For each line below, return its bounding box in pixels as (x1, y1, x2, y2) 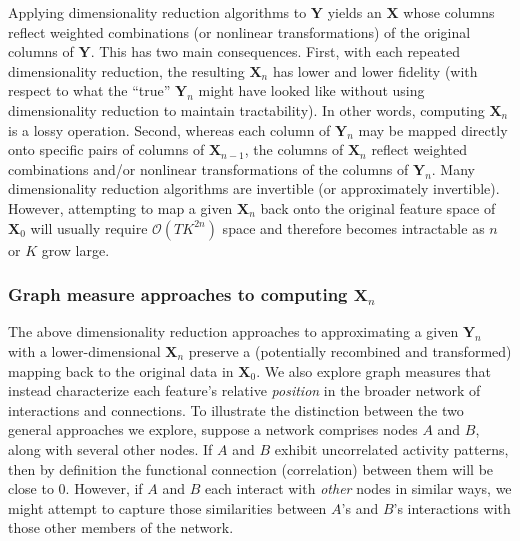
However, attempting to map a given (8, 197, 233, 218)
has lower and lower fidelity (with (272, 60, 478, 81)
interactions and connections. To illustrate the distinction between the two (8, 399, 464, 420)
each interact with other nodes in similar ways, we (205, 478, 512, 499)
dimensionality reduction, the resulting (8, 60, 245, 81)
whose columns (403, 2, 495, 22)
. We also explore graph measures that (256, 360, 491, 381)
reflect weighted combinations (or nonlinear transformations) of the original (8, 21, 471, 42)
